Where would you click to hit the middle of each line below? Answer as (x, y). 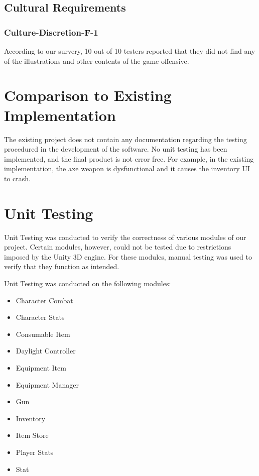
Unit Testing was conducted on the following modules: (88, 283)
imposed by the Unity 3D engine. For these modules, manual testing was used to (128, 256)
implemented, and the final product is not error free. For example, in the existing (129, 158)
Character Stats (40, 317)
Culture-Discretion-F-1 (51, 32)
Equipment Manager (47, 384)
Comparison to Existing (88, 95)
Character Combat (44, 300)
